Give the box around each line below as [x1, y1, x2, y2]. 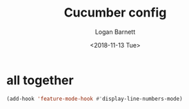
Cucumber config [63, 5, 167, 21]
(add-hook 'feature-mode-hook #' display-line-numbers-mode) [6, 95, 183, 102]
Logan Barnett [94, 28, 136, 36]
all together [6, 72, 74, 88]
